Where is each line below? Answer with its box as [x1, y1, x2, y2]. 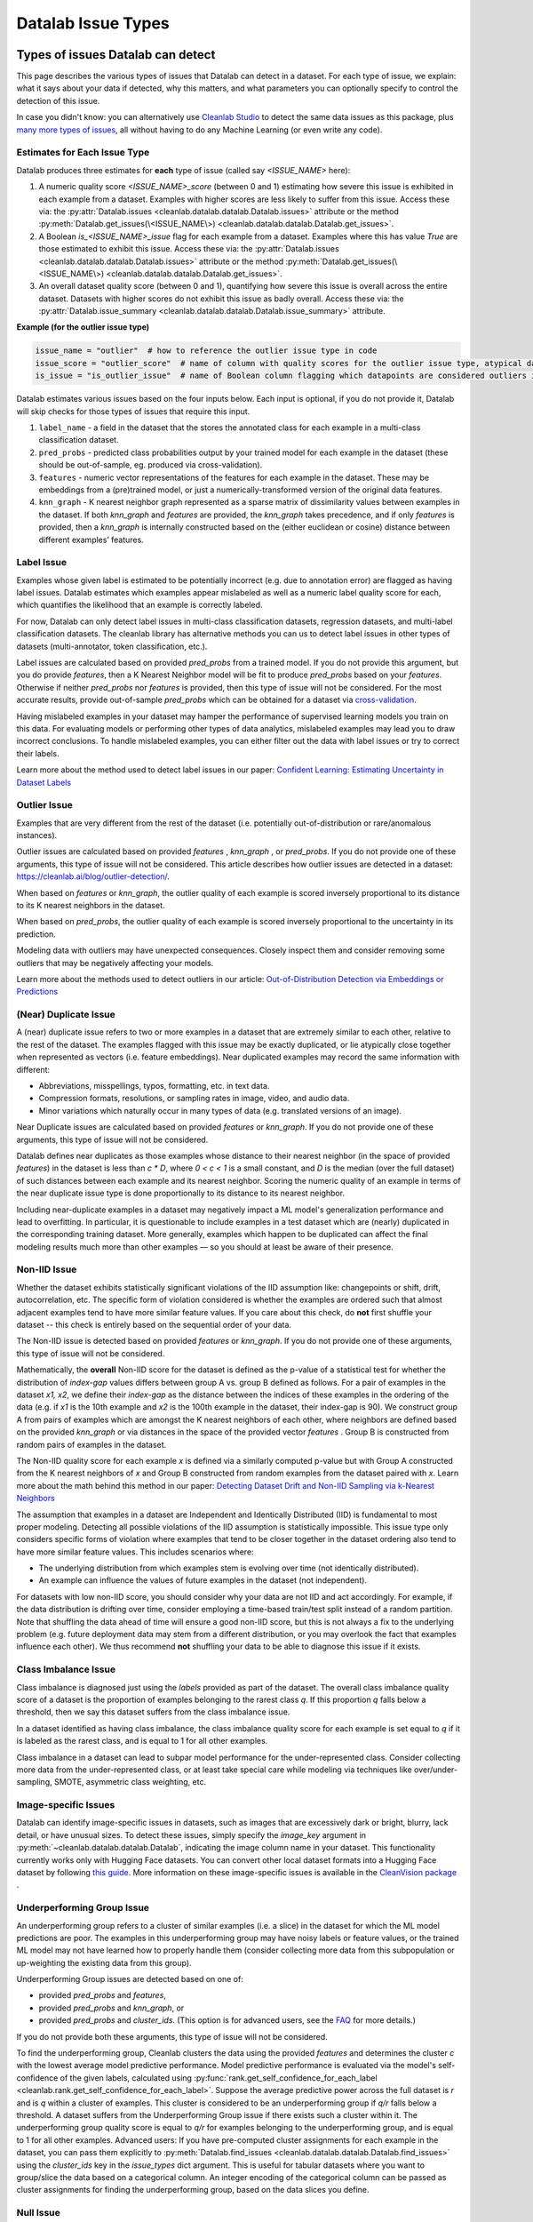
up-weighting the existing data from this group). [16, 1957, 192, 1968]
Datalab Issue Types [16, 13, 171, 33]
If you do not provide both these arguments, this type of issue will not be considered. [16, 2031, 328, 2042]
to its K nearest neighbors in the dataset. [16, 899, 165, 910]
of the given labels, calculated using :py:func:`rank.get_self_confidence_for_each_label [60, 2072, 378, 2083]
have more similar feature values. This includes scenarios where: [16, 1547, 254, 1557]
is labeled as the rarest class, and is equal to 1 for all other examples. [16, 1736, 268, 1746]
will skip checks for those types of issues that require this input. [16, 405, 251, 417]
